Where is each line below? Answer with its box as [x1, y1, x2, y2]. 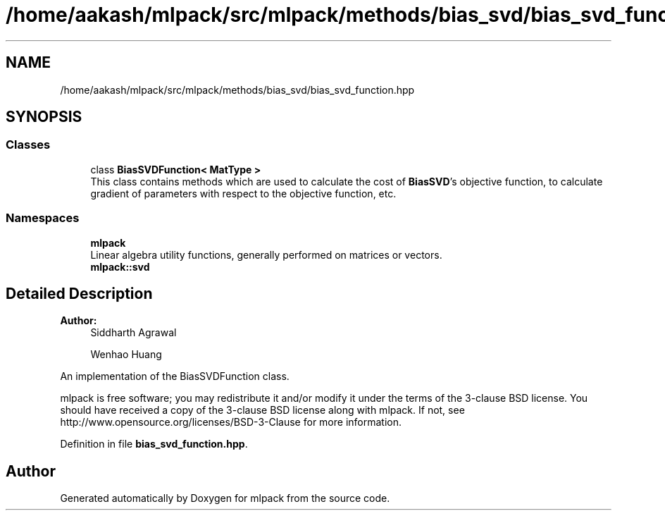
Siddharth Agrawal [90, 326, 177, 339]
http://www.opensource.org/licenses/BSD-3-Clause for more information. [60, 416, 402, 429]
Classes [6, 137, 51, 152]
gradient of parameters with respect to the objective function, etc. [90, 187, 397, 199]
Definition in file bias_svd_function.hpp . [60, 438, 248, 450]
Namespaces [6, 211, 80, 226]
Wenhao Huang [90, 348, 162, 361]
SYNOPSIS [6, 108, 82, 126]
